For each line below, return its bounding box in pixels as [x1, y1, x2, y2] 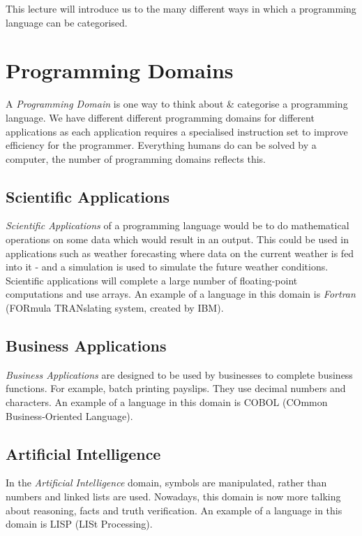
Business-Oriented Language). [6, 408, 133, 423]
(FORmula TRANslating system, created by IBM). [6, 300, 224, 315]
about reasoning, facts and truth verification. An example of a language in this [6, 502, 342, 517]
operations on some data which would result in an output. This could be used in [6, 232, 349, 247]
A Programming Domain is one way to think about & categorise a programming [6, 96, 348, 111]
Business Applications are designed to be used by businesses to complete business [6, 367, 353, 382]
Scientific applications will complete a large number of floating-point [6, 273, 298, 287]
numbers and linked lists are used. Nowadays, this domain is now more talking [6, 489, 341, 504]
